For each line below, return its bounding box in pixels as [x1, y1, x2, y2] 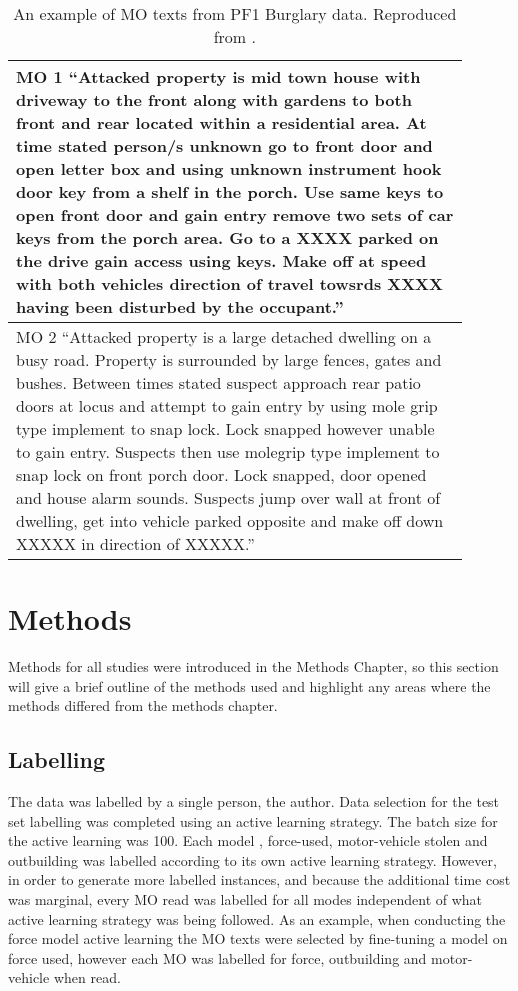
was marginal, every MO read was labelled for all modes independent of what [8, 889, 483, 910]
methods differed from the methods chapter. [8, 695, 278, 716]
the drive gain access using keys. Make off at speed [16, 249, 427, 272]
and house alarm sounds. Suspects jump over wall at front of [16, 486, 441, 509]
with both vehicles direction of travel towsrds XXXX [16, 272, 443, 295]
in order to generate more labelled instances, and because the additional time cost [8, 869, 511, 890]
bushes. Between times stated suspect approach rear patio [16, 371, 421, 394]
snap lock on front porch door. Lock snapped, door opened [16, 463, 427, 486]
